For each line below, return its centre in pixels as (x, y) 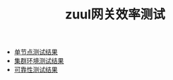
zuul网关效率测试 (115, 15)
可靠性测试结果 (36, 70)
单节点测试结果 (36, 52)
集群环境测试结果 (39, 61)
